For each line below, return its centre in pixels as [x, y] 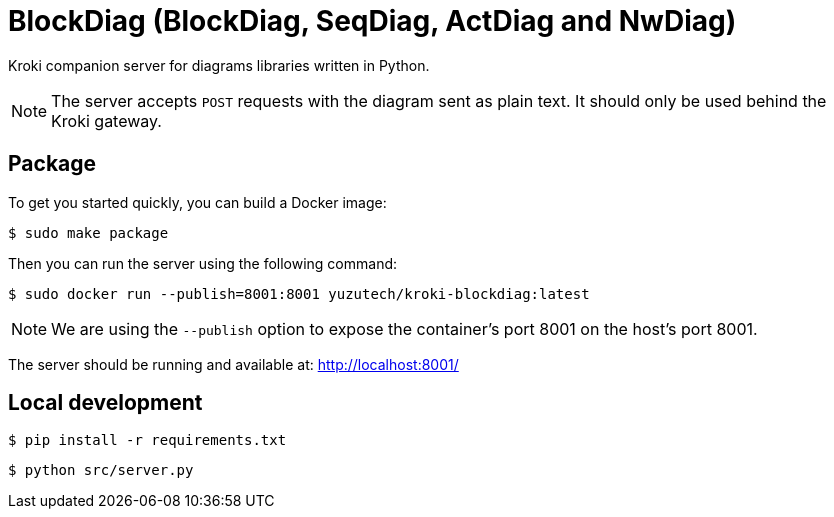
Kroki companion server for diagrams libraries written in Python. [219, 65]
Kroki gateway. [106, 120]
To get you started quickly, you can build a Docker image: [197, 202]
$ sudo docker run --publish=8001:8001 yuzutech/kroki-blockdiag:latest [299, 293]
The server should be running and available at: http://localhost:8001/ [233, 364]
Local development [105, 403]
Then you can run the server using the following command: [203, 263]
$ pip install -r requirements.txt [147, 440]
